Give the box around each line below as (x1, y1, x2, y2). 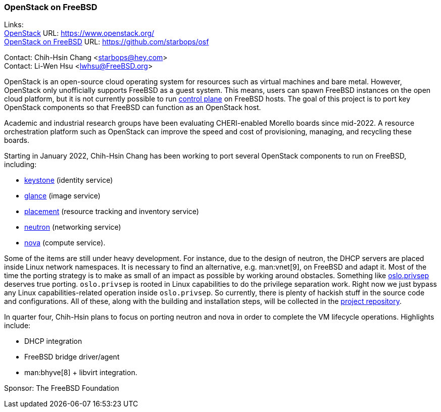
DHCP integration (24, 337, 82, 346)
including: (4, 160, 37, 169)
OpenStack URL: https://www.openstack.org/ (4, 29, 155, 38)
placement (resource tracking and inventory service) (24, 207, 199, 216)
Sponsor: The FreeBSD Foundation (4, 384, 119, 393)
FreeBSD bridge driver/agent (24, 352, 120, 362)
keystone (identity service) (24, 176, 113, 185)
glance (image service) (24, 191, 101, 200)
